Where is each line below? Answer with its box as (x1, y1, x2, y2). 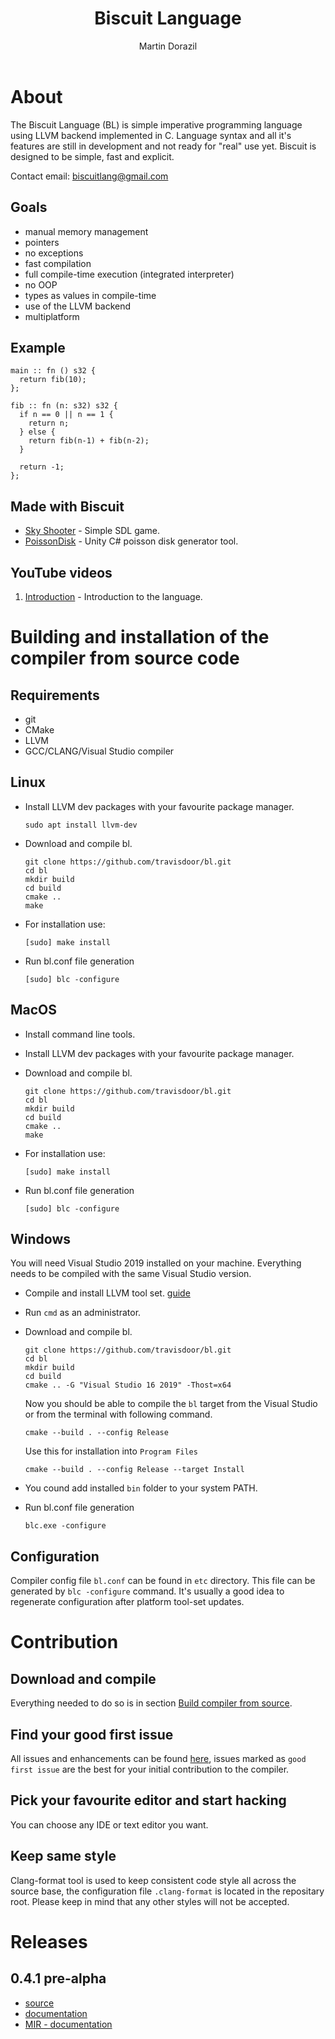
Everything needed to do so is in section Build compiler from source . (10, 1697, 293, 1709)
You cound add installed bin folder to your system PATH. (24, 1482, 258, 1494)
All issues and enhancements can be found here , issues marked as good (10, 1753, 307, 1764)
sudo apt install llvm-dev (24, 820, 138, 830)
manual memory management (24, 225, 149, 237)
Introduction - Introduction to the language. (24, 590, 203, 602)
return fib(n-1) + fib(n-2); (28, 436, 150, 446)
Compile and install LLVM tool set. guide (24, 1287, 191, 1299)
